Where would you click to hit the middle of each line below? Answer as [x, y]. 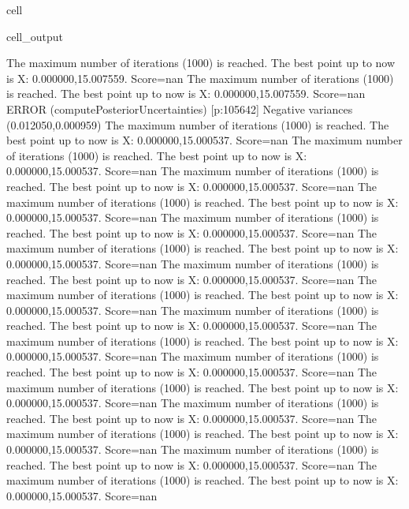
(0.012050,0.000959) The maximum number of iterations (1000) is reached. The [198, 124]
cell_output [35, 36]
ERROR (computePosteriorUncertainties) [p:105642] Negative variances [180, 109]
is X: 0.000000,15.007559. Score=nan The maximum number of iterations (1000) [200, 78]
